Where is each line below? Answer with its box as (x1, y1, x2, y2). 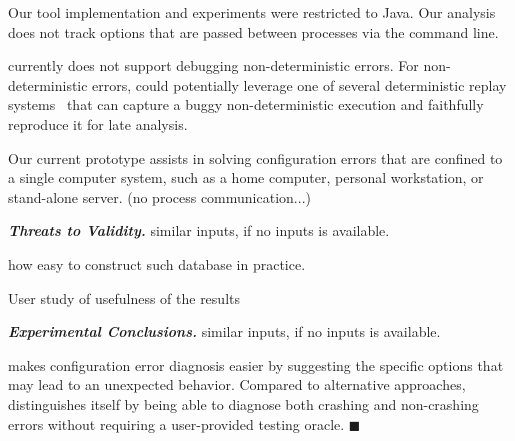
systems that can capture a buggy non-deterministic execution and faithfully (8, 94, 484, 115)
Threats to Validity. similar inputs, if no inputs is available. (8, 220, 390, 241)
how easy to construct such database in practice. (8, 253, 306, 274)
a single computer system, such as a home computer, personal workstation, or (8, 167, 484, 188)
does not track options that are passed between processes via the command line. (8, 21, 499, 42)
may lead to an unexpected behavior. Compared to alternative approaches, (8, 374, 466, 395)
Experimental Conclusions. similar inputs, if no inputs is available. (8, 321, 441, 342)
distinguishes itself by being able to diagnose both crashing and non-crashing (8, 393, 479, 414)
